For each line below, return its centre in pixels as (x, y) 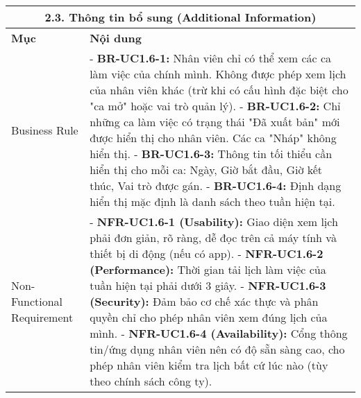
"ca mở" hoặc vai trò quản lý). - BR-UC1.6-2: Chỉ (215, 106)
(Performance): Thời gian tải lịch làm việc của (208, 269)
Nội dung (116, 38)
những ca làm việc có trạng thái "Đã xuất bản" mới (215, 122)
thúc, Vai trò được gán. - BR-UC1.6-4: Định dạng (216, 185)
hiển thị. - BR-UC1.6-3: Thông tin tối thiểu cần (211, 154)
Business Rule (45, 130)
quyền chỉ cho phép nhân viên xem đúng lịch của (209, 317)
